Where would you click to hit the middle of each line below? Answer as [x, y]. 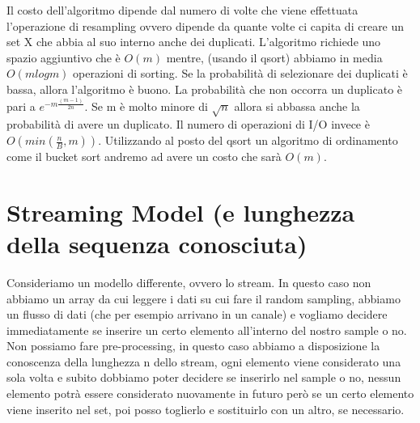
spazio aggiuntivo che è [64, 57]
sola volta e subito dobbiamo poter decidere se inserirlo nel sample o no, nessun [204, 377]
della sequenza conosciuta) [157, 243]
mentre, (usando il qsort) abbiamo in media [274, 57]
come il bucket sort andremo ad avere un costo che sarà [144, 157]
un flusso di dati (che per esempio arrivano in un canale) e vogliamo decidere [197, 314]
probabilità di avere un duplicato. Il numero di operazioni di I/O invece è [188, 124]
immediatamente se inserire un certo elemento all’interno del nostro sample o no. [207, 330]
